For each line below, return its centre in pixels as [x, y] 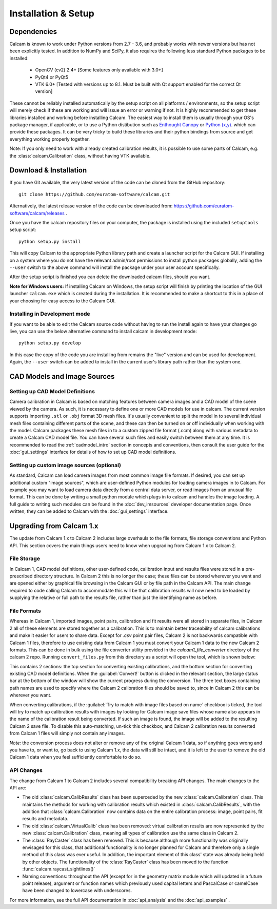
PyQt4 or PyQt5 [52, 77]
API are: [18, 787]
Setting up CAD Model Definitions [52, 391]
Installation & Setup [52, 13]
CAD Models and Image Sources [62, 376]
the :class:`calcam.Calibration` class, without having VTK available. [80, 156]
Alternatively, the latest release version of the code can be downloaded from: [91, 206]
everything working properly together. [50, 139]
